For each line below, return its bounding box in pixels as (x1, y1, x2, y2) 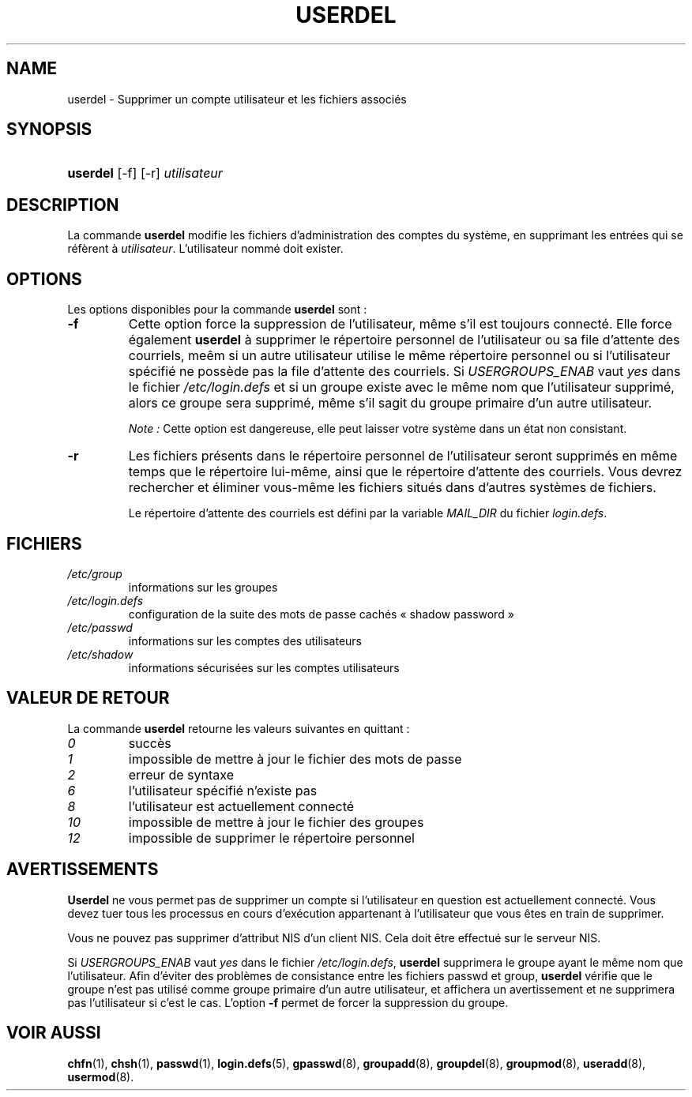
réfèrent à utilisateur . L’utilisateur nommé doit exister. (67, 242, 344, 256)
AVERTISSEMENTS (6, 859, 159, 880)
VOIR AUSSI (6, 1023, 101, 1043)
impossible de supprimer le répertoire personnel (128, 829, 415, 846)
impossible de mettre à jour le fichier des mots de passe (128, 750, 462, 767)
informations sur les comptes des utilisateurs (128, 633, 363, 648)
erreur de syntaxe (128, 766, 234, 783)
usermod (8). (67, 1069, 134, 1084)
